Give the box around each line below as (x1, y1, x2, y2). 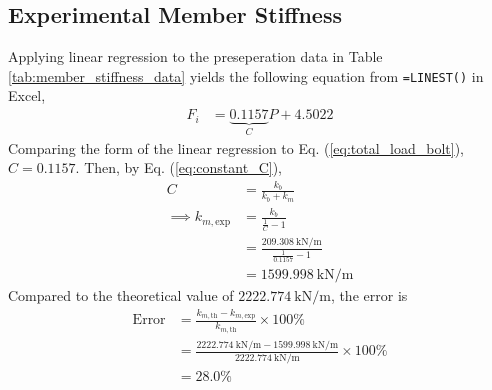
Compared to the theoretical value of (8, 284, 234, 305)
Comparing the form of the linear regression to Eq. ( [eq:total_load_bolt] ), (8, 137, 464, 158)
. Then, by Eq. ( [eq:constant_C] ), (75, 157, 282, 178)
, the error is (330, 284, 408, 305)
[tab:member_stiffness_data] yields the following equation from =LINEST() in (8, 65, 484, 86)
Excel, (8, 85, 46, 106)
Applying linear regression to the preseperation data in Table (8, 46, 383, 67)
